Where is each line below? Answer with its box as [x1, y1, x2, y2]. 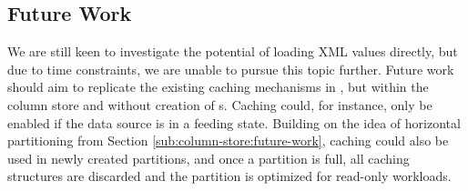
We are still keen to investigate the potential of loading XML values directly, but [7, 42, 458, 61]
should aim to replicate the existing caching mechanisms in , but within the [7, 77, 429, 96]
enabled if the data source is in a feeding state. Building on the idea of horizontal [7, 113, 461, 132]
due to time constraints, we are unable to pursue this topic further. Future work [7, 59, 454, 78]
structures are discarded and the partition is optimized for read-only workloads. [7, 166, 452, 186]
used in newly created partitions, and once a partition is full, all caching [7, 148, 410, 167]
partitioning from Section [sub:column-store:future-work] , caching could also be [7, 131, 449, 150]
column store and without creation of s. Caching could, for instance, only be [7, 95, 432, 114]
